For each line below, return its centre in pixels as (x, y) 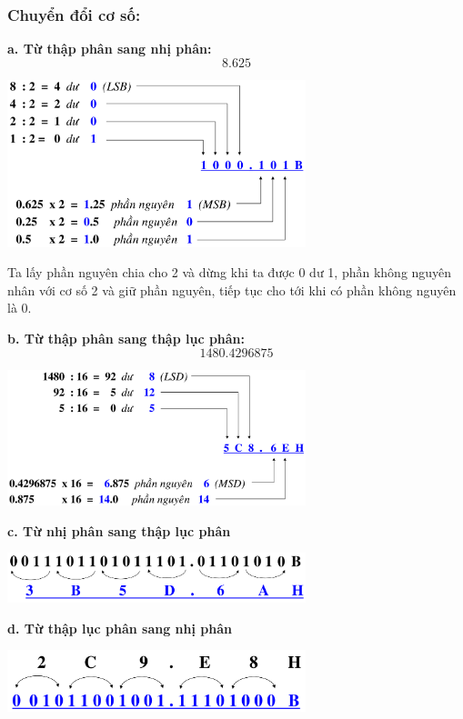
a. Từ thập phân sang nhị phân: (110, 49)
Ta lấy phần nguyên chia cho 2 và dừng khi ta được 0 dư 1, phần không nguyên (230, 272)
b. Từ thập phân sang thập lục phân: (126, 338)
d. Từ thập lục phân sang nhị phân (120, 628)
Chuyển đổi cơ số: (74, 14)
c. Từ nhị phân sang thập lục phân (119, 530)
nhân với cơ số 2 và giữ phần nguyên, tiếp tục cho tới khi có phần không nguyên (232, 290)
